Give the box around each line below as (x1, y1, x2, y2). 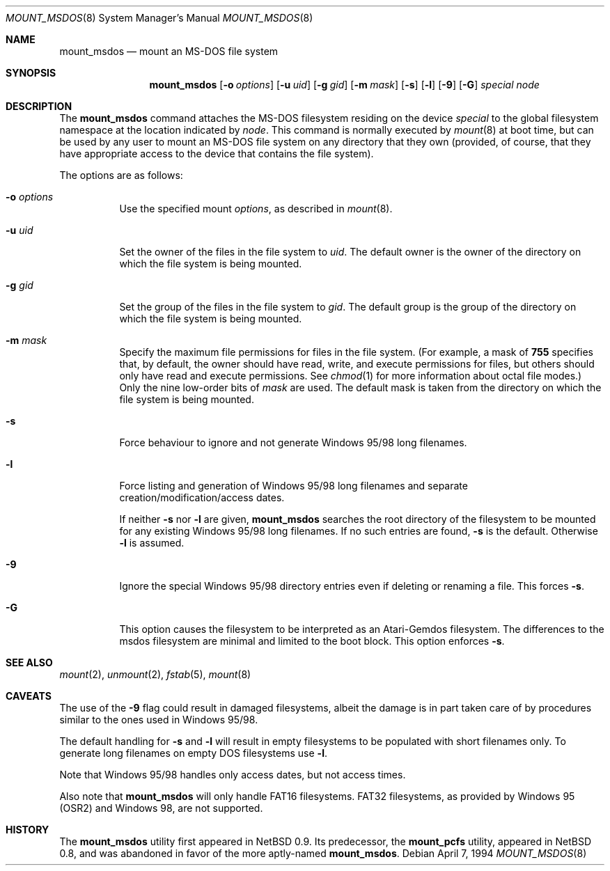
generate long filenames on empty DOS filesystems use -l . (59, 747, 327, 759)
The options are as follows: (59, 169, 183, 181)
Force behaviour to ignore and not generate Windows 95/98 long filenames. (119, 437, 467, 448)
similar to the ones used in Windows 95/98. (59, 714, 258, 725)
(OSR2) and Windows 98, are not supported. (59, 802, 263, 814)
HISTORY (6, 824, 49, 835)
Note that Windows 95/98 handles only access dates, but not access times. (59, 769, 406, 780)
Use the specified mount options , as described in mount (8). (119, 203, 393, 214)
